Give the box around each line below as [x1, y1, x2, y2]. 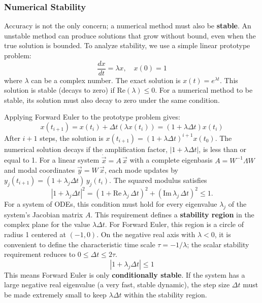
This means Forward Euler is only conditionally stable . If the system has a [4, 269, 245, 280]
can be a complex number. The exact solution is [31, 74, 181, 85]
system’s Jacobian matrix [4, 209, 83, 219]
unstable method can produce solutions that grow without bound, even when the [4, 30, 256, 41]
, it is [214, 229, 231, 240]
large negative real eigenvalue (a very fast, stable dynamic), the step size [4, 279, 230, 290]
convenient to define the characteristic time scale [4, 239, 155, 249]
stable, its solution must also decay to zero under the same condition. [4, 94, 220, 105]
